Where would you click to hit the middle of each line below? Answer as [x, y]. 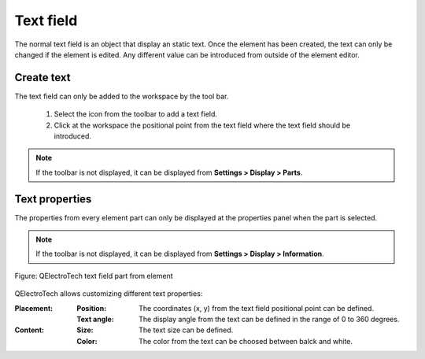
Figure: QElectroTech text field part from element [94, 276]
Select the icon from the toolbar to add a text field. [136, 114]
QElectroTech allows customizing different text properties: [109, 294]
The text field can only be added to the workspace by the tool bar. [122, 96]
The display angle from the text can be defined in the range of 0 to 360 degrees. [269, 320]
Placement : [34, 308]
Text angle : [95, 320]
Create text [42, 78]
